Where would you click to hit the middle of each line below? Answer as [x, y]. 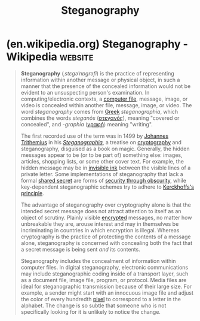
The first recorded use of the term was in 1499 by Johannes [95, 136]
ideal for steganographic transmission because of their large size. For [106, 286]
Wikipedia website [50, 57]
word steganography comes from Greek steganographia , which [99, 111]
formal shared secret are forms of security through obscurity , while [104, 180]
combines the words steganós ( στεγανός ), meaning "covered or [100, 118]
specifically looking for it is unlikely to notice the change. [91, 311]
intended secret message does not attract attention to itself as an [101, 211]
